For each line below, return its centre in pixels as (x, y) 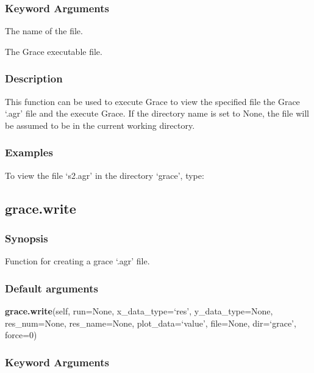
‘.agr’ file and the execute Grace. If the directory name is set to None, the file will (157, 113)
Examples (29, 152)
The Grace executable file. (54, 51)
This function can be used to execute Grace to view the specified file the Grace (152, 101)
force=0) (21, 335)
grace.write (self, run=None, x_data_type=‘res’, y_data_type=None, (139, 311)
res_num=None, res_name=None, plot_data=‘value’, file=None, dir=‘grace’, (151, 323)
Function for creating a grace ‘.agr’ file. (77, 261)
